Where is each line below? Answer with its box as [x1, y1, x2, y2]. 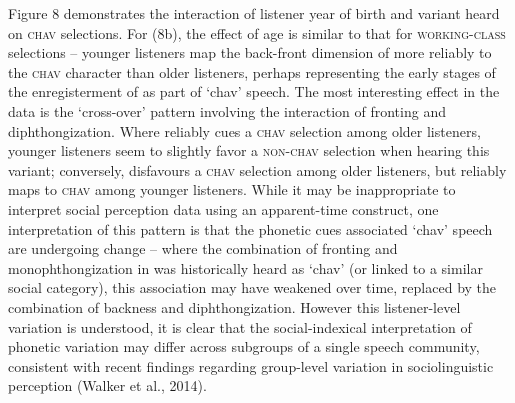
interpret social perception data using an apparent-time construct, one [8, 198, 439, 219]
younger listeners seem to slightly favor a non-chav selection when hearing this [8, 140, 490, 161]
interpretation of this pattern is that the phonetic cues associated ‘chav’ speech [8, 218, 493, 239]
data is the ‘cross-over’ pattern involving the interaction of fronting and [8, 100, 446, 121]
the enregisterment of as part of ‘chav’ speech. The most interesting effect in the [8, 81, 500, 102]
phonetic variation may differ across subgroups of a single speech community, [8, 336, 480, 357]
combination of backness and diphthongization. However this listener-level [8, 296, 461, 317]
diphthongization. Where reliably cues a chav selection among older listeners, [8, 120, 481, 141]
